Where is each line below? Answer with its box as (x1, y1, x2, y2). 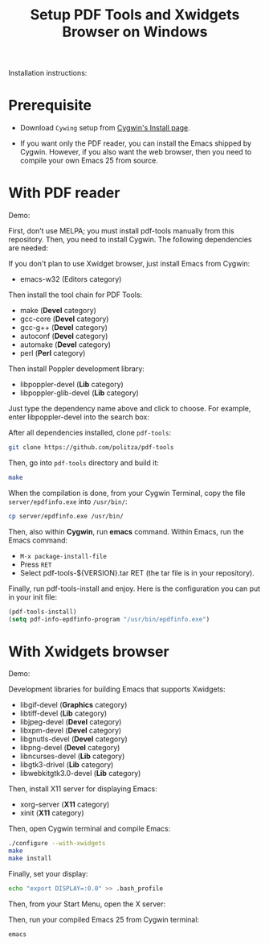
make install (8, 855, 52, 863)
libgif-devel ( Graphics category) (19, 700, 128, 710)
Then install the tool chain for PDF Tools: (8, 290, 143, 299)
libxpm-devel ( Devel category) (19, 726, 122, 736)
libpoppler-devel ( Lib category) (19, 380, 124, 390)
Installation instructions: (8, 68, 88, 78)
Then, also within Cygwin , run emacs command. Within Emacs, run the (8, 526, 244, 536)
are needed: (8, 243, 48, 253)
